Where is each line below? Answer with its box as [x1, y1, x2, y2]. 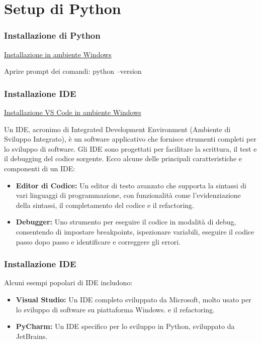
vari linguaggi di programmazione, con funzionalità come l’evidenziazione [16, 190, 241, 200]
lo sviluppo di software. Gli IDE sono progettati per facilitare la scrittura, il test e [4, 143, 257, 154]
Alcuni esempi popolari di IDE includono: [4, 277, 133, 288]
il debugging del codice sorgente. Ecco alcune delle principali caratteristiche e [4, 153, 242, 164]
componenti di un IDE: [4, 163, 75, 173]
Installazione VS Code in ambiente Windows [4, 107, 141, 117]
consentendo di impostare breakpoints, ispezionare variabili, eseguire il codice [16, 226, 254, 237]
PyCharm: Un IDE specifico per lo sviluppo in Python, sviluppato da [16, 321, 235, 331]
